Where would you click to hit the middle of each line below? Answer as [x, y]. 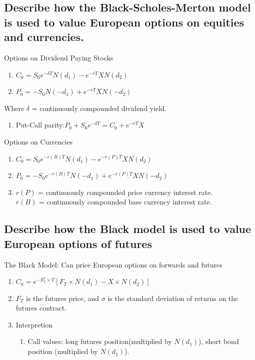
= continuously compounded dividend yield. [99, 108]
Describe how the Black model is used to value [128, 229]
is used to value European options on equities [124, 22]
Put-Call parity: [40, 125]
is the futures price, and [62, 298]
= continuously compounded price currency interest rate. [125, 192]
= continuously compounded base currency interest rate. [125, 202]
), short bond [219, 341]
